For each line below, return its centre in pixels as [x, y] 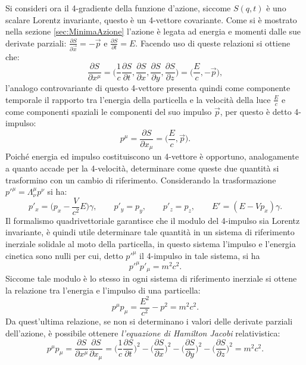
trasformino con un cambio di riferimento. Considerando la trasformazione [141, 180]
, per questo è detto [256, 111]
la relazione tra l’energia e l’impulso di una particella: [103, 290]
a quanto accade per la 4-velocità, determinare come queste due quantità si [142, 168]
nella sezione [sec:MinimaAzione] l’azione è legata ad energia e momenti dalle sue [153, 31]
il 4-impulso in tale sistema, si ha [200, 255]
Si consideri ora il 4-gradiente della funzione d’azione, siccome [118, 8]
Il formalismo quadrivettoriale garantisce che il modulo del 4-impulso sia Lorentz [153, 220]
